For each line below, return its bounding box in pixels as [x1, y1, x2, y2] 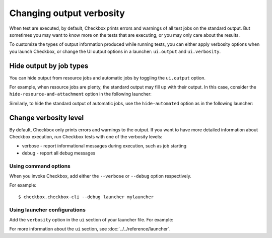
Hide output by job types [9, 61, 89, 70]
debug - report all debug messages [22, 150, 96, 156]
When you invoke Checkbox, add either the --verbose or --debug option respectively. [9, 173, 191, 179]
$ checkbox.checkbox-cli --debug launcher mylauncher [18, 194, 154, 200]
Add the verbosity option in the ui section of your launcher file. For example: [9, 216, 174, 222]
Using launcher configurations [9, 206, 86, 213]
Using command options [9, 163, 71, 170]
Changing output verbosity [9, 8, 125, 19]
